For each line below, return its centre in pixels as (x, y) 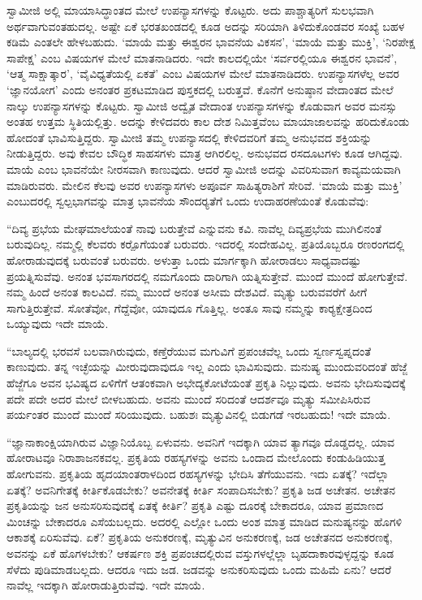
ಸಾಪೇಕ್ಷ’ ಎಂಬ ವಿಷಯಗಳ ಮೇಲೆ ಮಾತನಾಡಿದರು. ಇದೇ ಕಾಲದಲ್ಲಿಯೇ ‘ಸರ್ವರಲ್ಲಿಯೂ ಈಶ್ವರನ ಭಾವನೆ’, (202, 57)
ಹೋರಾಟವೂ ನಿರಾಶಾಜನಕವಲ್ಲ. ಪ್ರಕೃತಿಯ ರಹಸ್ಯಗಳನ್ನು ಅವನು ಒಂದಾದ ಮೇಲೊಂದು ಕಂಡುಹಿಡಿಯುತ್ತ (196, 458)
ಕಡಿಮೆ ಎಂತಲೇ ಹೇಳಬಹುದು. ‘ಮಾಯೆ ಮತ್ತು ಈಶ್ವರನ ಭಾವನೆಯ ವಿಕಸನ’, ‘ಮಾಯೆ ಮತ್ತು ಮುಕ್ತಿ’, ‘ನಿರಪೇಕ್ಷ (211, 42)
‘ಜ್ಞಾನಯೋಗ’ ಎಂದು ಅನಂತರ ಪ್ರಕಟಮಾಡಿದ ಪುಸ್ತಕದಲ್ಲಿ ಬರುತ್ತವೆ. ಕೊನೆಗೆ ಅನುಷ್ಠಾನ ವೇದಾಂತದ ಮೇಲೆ (200, 89)
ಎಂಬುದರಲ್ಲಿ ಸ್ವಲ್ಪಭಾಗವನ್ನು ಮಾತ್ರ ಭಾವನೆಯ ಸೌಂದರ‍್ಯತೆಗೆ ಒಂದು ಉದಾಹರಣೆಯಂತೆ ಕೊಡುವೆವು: (188, 201)
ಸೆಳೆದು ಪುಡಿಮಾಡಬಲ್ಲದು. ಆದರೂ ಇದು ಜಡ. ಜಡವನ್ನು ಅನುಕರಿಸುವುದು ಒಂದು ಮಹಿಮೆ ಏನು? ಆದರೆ (199, 569)
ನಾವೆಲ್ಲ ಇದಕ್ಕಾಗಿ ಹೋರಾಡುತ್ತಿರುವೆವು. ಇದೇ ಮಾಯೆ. (106, 585)
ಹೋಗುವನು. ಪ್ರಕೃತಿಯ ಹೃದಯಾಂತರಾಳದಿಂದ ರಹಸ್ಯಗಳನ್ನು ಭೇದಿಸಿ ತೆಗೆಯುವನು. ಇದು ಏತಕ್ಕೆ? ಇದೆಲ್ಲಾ (198, 474)
